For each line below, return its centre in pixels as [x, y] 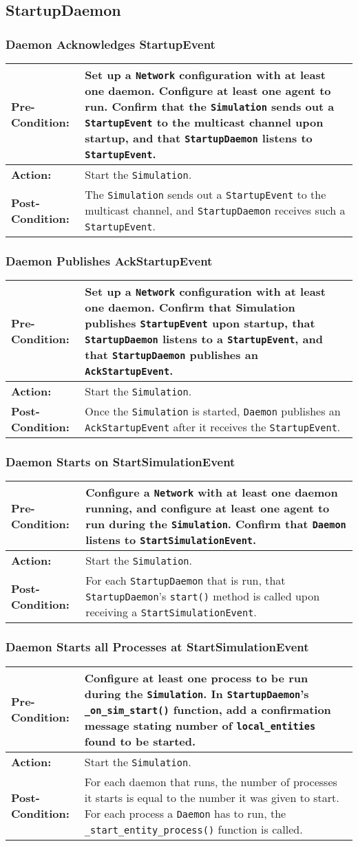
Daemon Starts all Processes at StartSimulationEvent [157, 647]
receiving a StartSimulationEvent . [171, 612]
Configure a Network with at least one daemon [212, 492]
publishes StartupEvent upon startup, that [200, 323]
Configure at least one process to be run [196, 677]
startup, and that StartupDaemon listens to [199, 138]
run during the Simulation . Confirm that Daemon [216, 524]
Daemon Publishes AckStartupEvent [109, 260]
